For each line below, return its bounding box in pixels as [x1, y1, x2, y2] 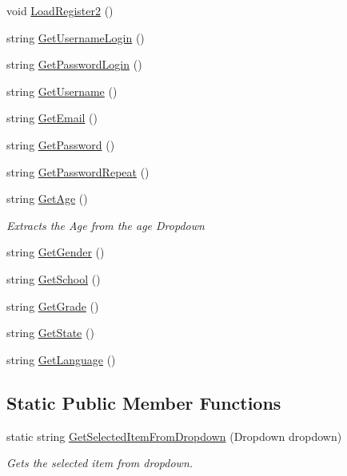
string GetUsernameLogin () [6, 29, 145, 46]
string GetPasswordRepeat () [6, 163, 150, 180]
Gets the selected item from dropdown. [6, 454, 193, 471]
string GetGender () [6, 244, 105, 260]
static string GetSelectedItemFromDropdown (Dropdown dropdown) [6, 427, 342, 444]
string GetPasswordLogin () [6, 56, 142, 73]
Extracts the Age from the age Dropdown [6, 216, 205, 233]
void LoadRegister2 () [6, 2, 114, 18]
